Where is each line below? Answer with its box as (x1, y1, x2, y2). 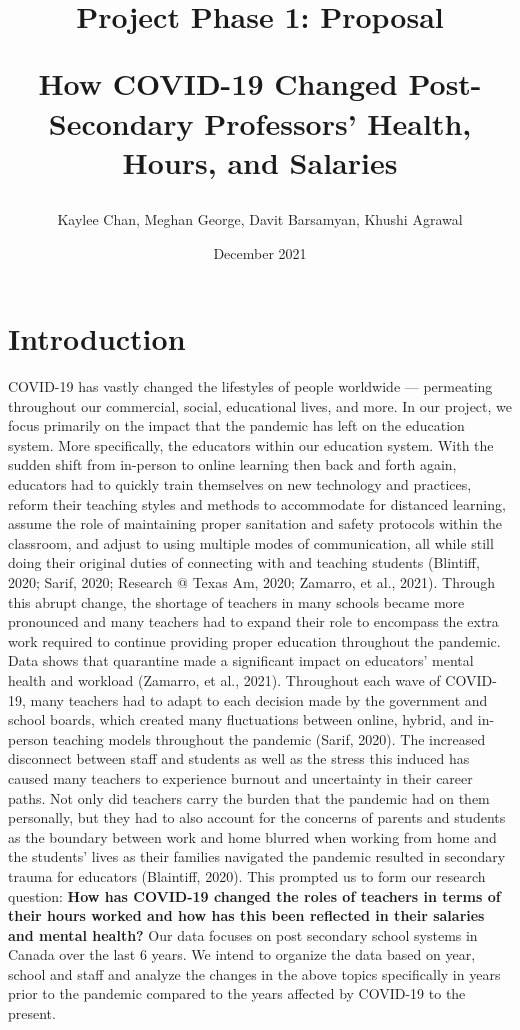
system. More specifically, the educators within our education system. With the (8, 434, 494, 455)
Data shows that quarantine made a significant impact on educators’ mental (8, 650, 474, 671)
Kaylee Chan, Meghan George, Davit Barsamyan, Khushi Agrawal (57, 208, 463, 229)
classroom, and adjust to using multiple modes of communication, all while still (8, 532, 494, 553)
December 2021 (213, 242, 307, 263)
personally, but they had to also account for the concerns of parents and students (8, 807, 506, 828)
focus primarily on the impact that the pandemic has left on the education (8, 415, 465, 436)
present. (8, 1003, 56, 1024)
